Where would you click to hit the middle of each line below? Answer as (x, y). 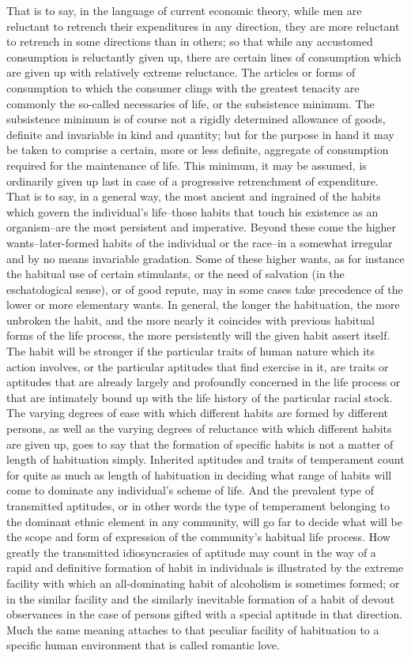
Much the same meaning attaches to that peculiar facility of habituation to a (193, 629)
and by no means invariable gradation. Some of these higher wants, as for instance (205, 258)
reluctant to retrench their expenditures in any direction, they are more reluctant (203, 26)
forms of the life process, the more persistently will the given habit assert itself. (198, 335)
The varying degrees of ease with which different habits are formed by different (198, 413)
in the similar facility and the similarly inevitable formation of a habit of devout (201, 598)
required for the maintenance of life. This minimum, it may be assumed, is (187, 165)
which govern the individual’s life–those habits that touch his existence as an (192, 211)
